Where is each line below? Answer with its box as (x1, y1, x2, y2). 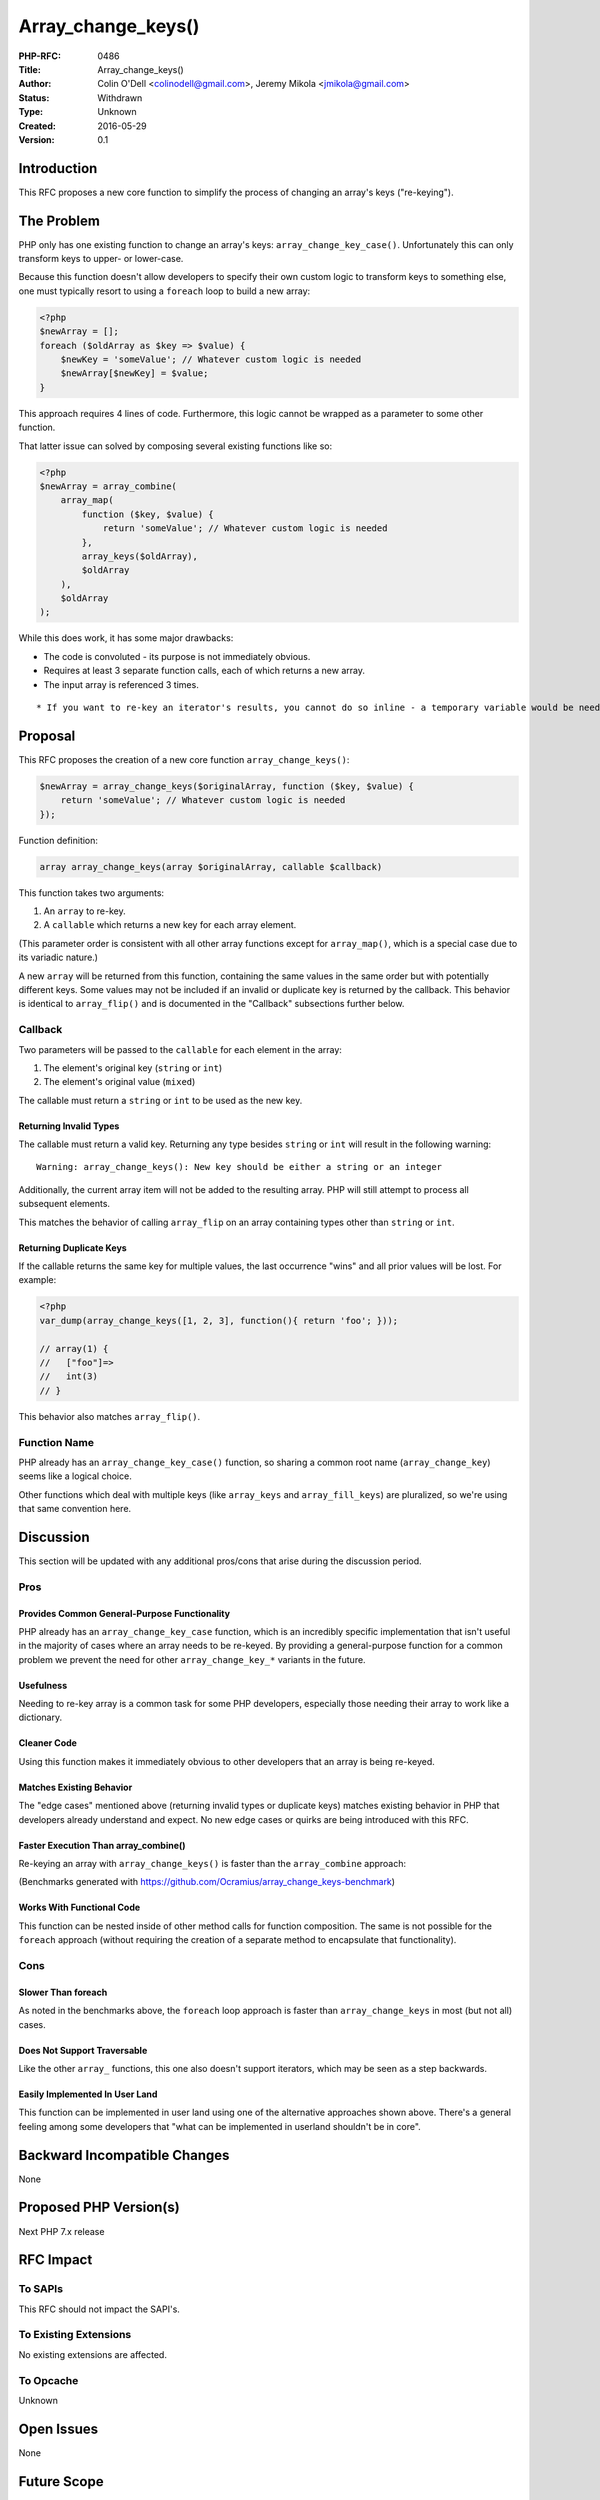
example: (18, 1274, 57, 1286)
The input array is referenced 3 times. (43, 678, 199, 690)
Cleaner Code (18, 1737, 77, 1749)
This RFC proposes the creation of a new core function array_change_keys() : (18, 753, 350, 765)
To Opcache (18, 2373, 79, 2387)
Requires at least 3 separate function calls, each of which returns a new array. (43, 665, 365, 677)
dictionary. (18, 1711, 63, 1724)
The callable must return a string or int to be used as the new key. (18, 1094, 303, 1106)
